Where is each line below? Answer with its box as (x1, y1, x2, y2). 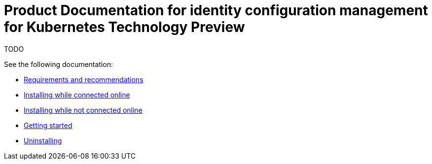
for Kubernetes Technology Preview (4, 19, 245, 35)
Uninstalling (24, 136, 62, 145)
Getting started (24, 121, 72, 130)
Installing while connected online (24, 90, 130, 99)
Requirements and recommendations (24, 75, 144, 84)
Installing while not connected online (24, 105, 143, 114)
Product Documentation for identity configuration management (4, 2, 428, 19)
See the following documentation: (4, 60, 113, 68)
